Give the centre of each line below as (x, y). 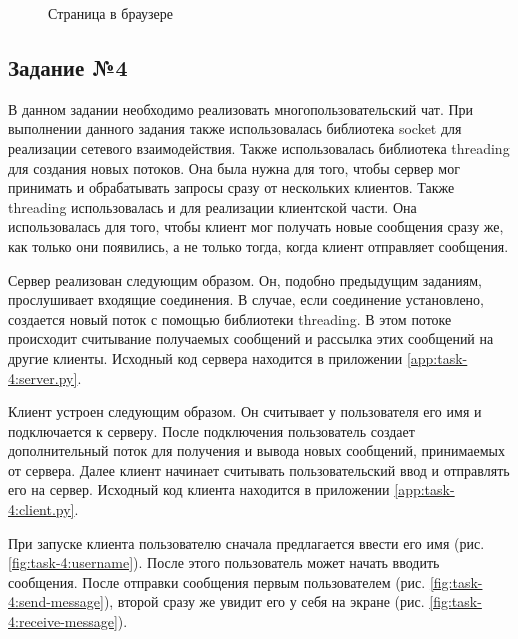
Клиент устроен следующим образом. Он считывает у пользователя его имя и (245, 411)
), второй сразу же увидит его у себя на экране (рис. (264, 601)
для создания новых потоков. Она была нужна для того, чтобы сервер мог (234, 167)
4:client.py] (41, 509)
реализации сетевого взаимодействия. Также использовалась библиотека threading (259, 147)
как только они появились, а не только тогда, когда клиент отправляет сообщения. (258, 245)
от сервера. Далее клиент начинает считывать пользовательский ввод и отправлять (259, 469)
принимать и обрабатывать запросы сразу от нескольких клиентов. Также (231, 187)
